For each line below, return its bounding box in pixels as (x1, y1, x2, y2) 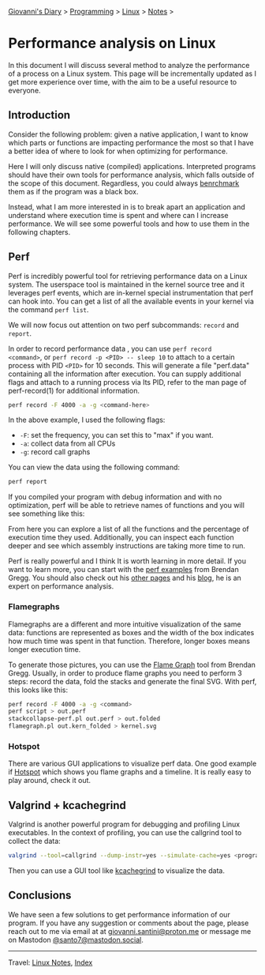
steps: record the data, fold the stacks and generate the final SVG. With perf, (8, 676, 257, 686)
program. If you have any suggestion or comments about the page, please (8, 918, 249, 928)
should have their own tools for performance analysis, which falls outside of (8, 170, 255, 179)
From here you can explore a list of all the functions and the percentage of (8, 525, 250, 534)
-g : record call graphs (19, 447, 91, 457)
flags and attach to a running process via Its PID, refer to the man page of (8, 377, 247, 386)
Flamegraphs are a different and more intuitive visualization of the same (8, 619, 242, 629)
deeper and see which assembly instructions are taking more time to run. (8, 541, 246, 551)
